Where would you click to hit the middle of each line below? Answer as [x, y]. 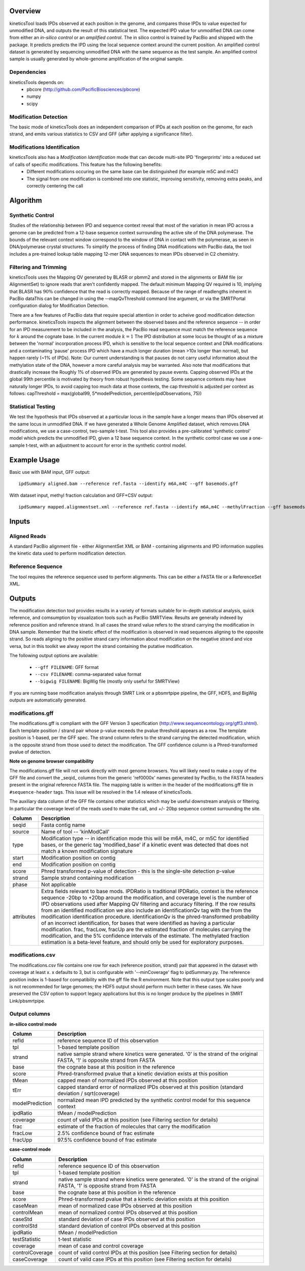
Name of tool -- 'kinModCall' [75, 832]
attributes [24, 917]
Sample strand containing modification [87, 878]
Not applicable [58, 885]
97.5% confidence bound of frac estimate [107, 1140]
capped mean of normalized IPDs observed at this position [128, 1080]
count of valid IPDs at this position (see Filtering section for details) [138, 1120]
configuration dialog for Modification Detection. [59, 306]
